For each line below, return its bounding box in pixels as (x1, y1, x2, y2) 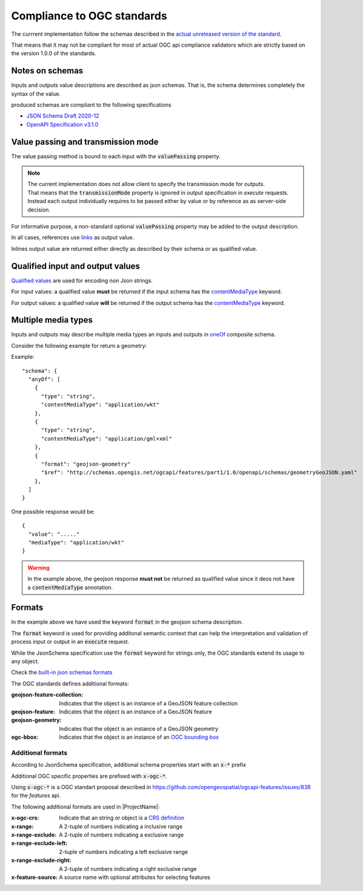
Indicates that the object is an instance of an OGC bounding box (59, 733, 219, 741)
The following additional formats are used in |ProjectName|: (11, 803, 160, 810)
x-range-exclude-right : (11, 856, 72, 864)
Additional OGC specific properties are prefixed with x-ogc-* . (11, 772, 168, 779)
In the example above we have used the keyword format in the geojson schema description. (11, 618, 244, 626)
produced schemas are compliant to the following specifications (11, 101, 172, 108)
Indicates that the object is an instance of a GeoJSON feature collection (59, 699, 238, 707)
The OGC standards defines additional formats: (11, 679, 130, 687)
